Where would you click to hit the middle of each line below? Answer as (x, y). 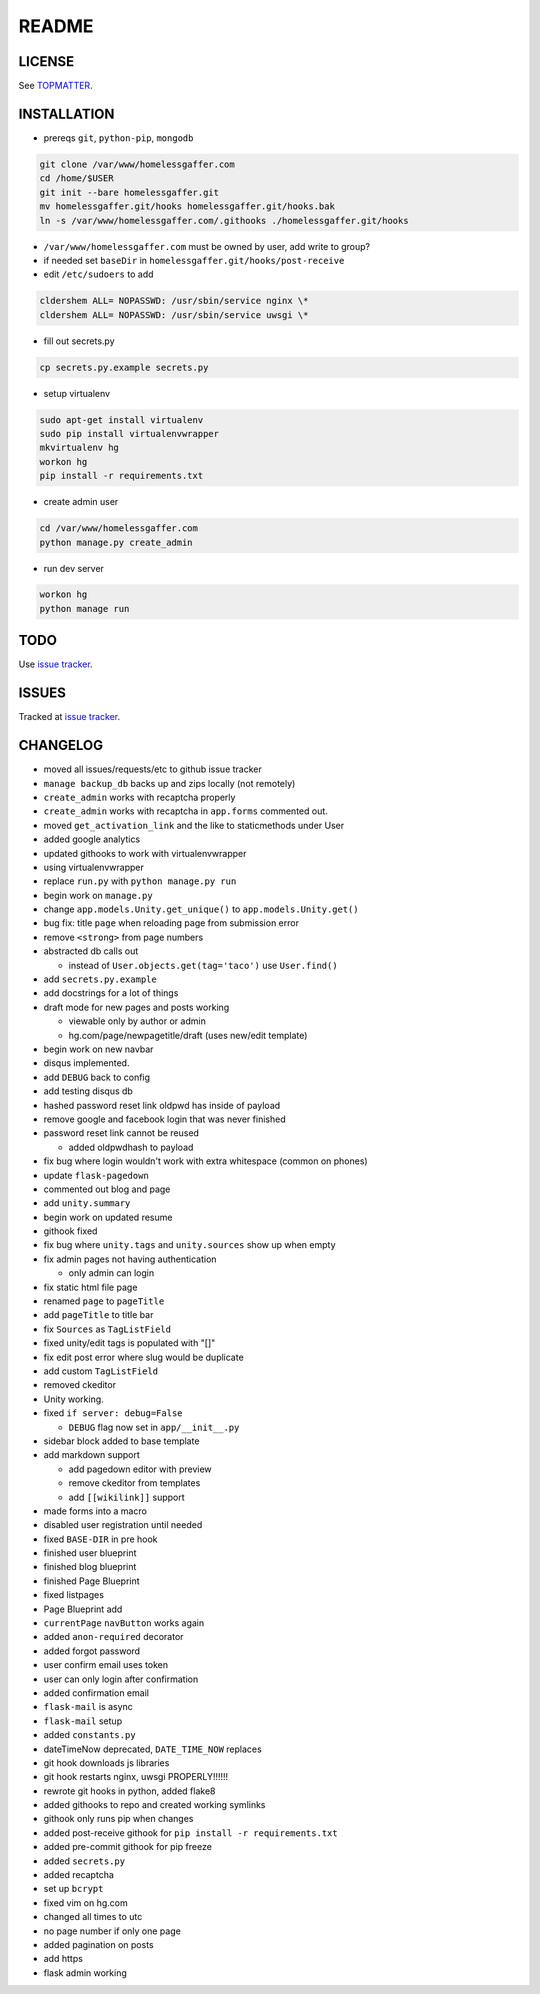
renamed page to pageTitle (104, 1301)
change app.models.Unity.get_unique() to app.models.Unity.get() (201, 909)
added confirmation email (96, 1692)
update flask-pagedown (96, 1175)
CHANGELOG (61, 745)
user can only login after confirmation (121, 1679)
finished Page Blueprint (91, 1581)
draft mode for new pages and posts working (136, 1007)
